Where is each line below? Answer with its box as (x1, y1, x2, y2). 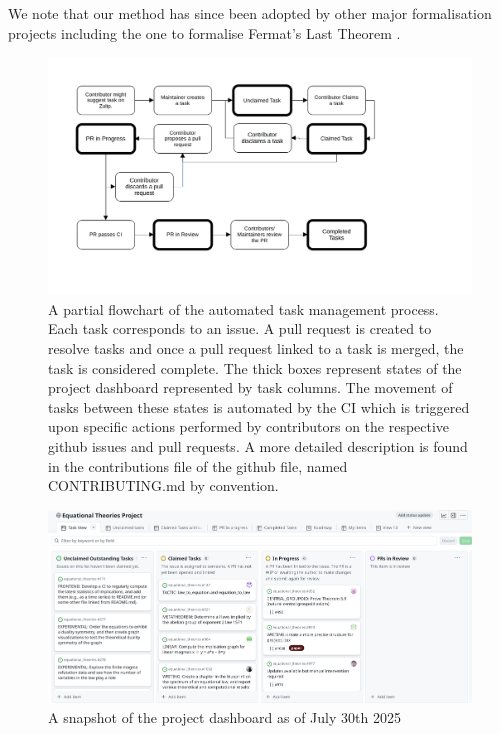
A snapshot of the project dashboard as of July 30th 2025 (48, 707, 401, 728)
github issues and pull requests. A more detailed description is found (48, 436, 468, 457)
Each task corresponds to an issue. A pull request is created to (48, 318, 432, 339)
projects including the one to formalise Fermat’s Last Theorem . (8, 22, 401, 43)
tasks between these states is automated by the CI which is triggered (48, 396, 470, 417)
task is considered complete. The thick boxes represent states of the (48, 357, 462, 378)
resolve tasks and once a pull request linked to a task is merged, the (48, 338, 464, 359)
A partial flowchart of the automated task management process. (48, 298, 439, 319)
